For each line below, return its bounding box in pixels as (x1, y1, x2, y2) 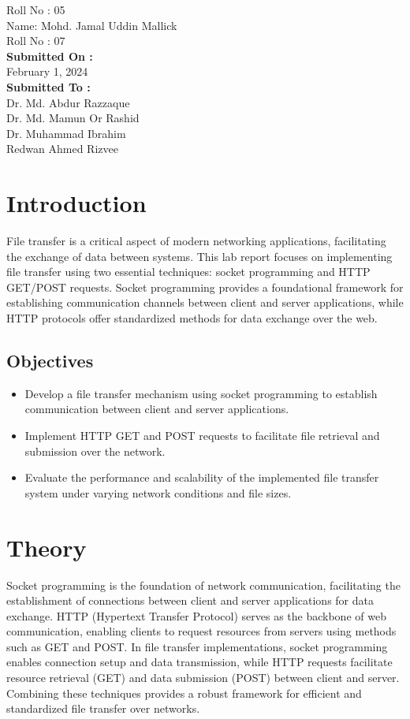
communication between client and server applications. (24, 400, 289, 417)
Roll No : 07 (6, 32, 65, 49)
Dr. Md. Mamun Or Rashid (6, 110, 140, 126)
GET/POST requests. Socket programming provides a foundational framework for (6, 278, 404, 295)
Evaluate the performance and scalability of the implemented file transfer (24, 469, 379, 486)
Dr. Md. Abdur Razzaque (6, 94, 130, 110)
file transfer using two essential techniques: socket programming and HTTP (6, 263, 371, 280)
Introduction (6, 187, 147, 219)
